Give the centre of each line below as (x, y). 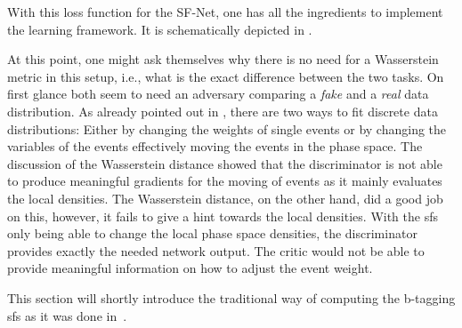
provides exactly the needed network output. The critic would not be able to (216, 250)
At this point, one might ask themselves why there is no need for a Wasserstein (223, 59)
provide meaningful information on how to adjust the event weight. (190, 268)
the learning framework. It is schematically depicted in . (160, 29)
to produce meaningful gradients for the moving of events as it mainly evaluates (225, 181)
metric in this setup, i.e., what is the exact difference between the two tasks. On (226, 76)
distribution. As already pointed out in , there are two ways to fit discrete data (223, 111)
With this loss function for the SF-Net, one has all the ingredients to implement (225, 12)
